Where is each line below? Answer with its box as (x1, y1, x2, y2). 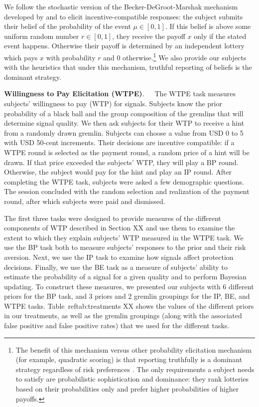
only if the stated (194, 30, 247, 41)
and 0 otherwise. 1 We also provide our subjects (103, 50, 247, 62)
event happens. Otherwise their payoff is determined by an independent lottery (4, 40, 245, 51)
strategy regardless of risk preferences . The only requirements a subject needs (15, 364, 255, 374)
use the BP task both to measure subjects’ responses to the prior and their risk (4, 242, 246, 252)
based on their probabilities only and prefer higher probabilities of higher (15, 384, 239, 394)
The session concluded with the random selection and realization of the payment (4, 186, 250, 197)
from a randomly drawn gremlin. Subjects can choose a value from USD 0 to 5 (4, 127, 244, 138)
